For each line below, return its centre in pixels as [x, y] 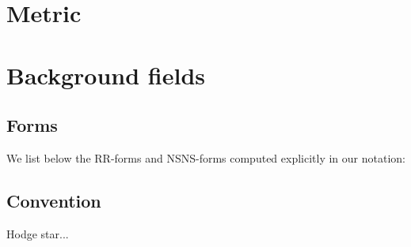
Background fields [106, 75]
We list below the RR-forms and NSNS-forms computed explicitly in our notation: [206, 157]
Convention [54, 200]
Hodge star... [38, 233]
